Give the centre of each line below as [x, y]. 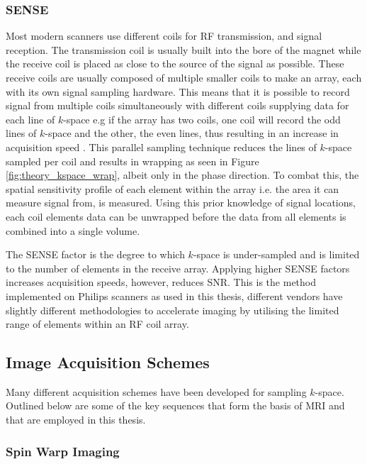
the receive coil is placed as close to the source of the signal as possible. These [175, 63]
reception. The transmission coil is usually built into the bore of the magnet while [183, 49]
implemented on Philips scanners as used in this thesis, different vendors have [174, 295]
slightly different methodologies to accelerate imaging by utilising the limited [173, 310]
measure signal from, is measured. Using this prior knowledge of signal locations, [181, 203]
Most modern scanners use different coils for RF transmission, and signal [164, 36]
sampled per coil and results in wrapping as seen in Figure [132, 161]
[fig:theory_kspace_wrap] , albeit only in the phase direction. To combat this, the [182, 175]
